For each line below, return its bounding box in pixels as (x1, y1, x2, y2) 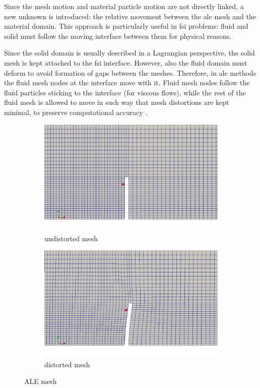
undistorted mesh (44, 233, 98, 243)
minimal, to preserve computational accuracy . (4, 106, 148, 117)
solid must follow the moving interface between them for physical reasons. (4, 30, 232, 41)
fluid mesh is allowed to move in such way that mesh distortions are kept (4, 97, 229, 107)
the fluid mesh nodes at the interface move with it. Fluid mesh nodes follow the (4, 77, 250, 88)
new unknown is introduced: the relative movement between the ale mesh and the (4, 11, 256, 21)
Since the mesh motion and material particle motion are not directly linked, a (4, 1, 244, 11)
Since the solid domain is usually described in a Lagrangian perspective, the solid (4, 47, 255, 58)
